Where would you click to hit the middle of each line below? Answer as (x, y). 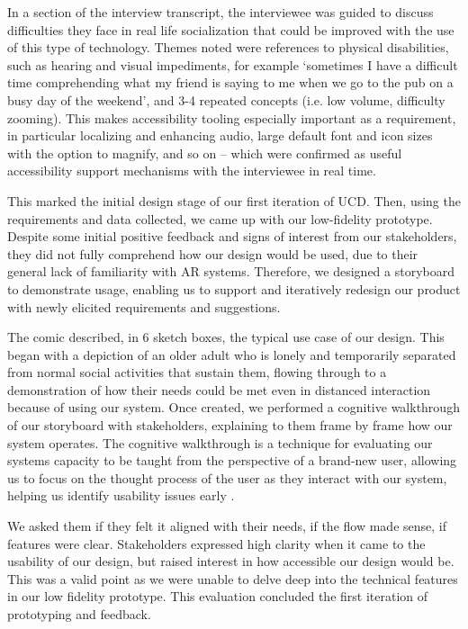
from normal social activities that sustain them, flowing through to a (197, 372)
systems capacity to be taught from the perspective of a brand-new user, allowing (232, 460)
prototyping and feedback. (79, 614)
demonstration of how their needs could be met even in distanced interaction (219, 389)
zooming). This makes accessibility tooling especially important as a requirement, (232, 117)
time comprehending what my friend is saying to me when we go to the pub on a (230, 82)
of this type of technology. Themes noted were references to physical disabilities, (228, 47)
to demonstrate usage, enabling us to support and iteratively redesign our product (234, 288)
